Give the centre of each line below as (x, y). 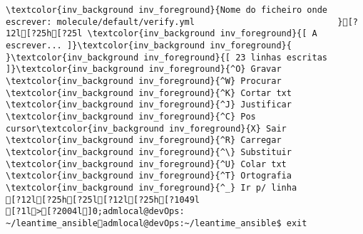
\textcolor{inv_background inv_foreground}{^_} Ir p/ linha (152, 187)
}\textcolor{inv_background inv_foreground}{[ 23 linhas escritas (167, 57)
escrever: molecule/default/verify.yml (100, 22)
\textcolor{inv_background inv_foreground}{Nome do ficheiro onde (167, 10)
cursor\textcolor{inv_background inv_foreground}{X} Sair (146, 128)
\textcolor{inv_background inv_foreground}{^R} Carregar (144, 140)
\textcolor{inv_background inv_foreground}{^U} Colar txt (146, 164)
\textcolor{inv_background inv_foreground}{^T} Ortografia (149, 176)
